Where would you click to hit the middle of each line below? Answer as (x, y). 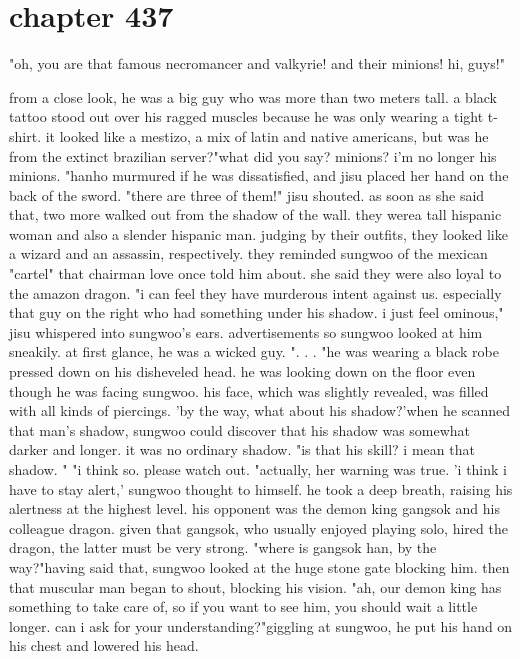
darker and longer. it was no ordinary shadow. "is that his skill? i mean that (242, 449)
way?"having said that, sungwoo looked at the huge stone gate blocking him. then (259, 566)
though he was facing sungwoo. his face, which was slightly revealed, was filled (249, 390)
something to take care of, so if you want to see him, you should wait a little (243, 606)
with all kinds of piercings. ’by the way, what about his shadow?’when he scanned (259, 410)
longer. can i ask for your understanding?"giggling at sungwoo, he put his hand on (261, 625)
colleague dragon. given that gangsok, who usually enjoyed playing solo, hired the (258, 527)
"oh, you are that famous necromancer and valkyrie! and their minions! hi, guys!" (257, 63)
